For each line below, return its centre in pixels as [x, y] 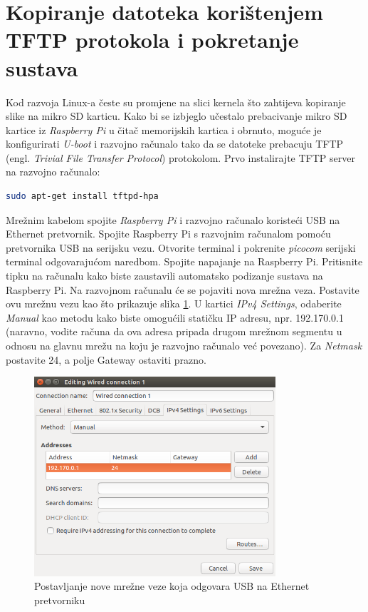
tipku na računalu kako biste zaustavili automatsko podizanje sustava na [164, 276]
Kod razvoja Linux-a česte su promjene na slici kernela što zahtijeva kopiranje [176, 102]
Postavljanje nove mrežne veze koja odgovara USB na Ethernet [172, 586]
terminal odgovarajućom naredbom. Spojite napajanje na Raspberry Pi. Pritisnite [184, 261]
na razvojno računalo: [53, 172]
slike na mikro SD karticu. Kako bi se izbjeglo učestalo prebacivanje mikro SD [177, 116]
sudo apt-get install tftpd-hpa [82, 197]
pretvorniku [60, 600]
